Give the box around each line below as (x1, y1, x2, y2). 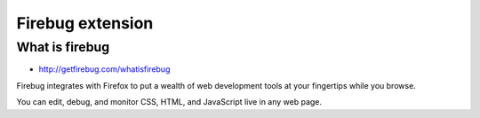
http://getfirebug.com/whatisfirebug (38, 64, 171, 75)
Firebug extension (16, 13, 154, 33)
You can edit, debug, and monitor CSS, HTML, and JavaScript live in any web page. (16, 97, 323, 107)
